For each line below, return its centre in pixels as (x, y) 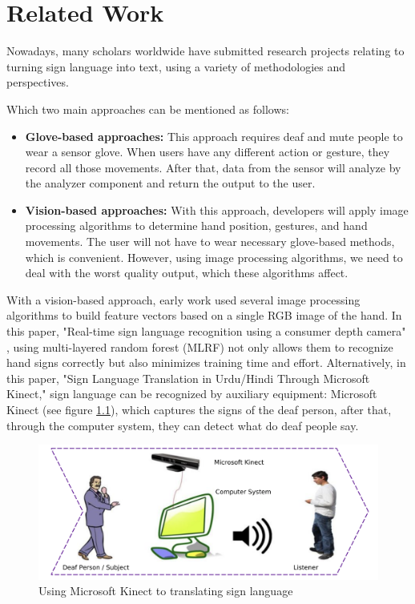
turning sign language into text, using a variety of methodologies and (176, 66)
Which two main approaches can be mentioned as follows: (148, 109)
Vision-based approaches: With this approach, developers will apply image (217, 209)
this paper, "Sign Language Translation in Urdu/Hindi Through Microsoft (188, 378)
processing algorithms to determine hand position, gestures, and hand (196, 225)
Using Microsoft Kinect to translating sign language (166, 591)
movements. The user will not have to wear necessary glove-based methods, (210, 242)
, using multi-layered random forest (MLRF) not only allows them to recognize (200, 346)
